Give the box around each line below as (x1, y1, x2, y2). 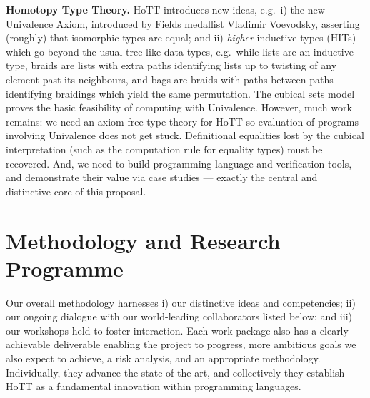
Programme (6, 253, 124, 282)
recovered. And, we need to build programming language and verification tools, (6, 155, 352, 170)
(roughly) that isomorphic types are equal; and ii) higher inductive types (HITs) (6, 30, 356, 45)
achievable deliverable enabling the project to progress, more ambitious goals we (6, 337, 356, 352)
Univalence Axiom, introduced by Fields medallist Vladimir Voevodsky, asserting (6, 16, 360, 31)
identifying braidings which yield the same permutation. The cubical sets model (6, 86, 355, 101)
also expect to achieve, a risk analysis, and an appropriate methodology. (6, 351, 321, 365)
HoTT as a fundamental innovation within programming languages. (6, 379, 301, 394)
